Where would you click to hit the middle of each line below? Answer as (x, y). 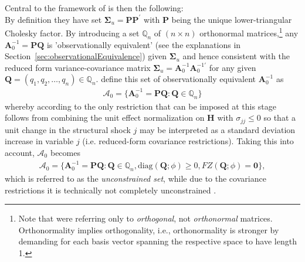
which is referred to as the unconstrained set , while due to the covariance (135, 178)
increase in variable (39, 141)
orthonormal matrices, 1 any (249, 32)
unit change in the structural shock (68, 129)
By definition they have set (53, 19)
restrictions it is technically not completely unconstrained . (111, 190)
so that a (279, 118)
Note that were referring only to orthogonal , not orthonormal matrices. (145, 218)
